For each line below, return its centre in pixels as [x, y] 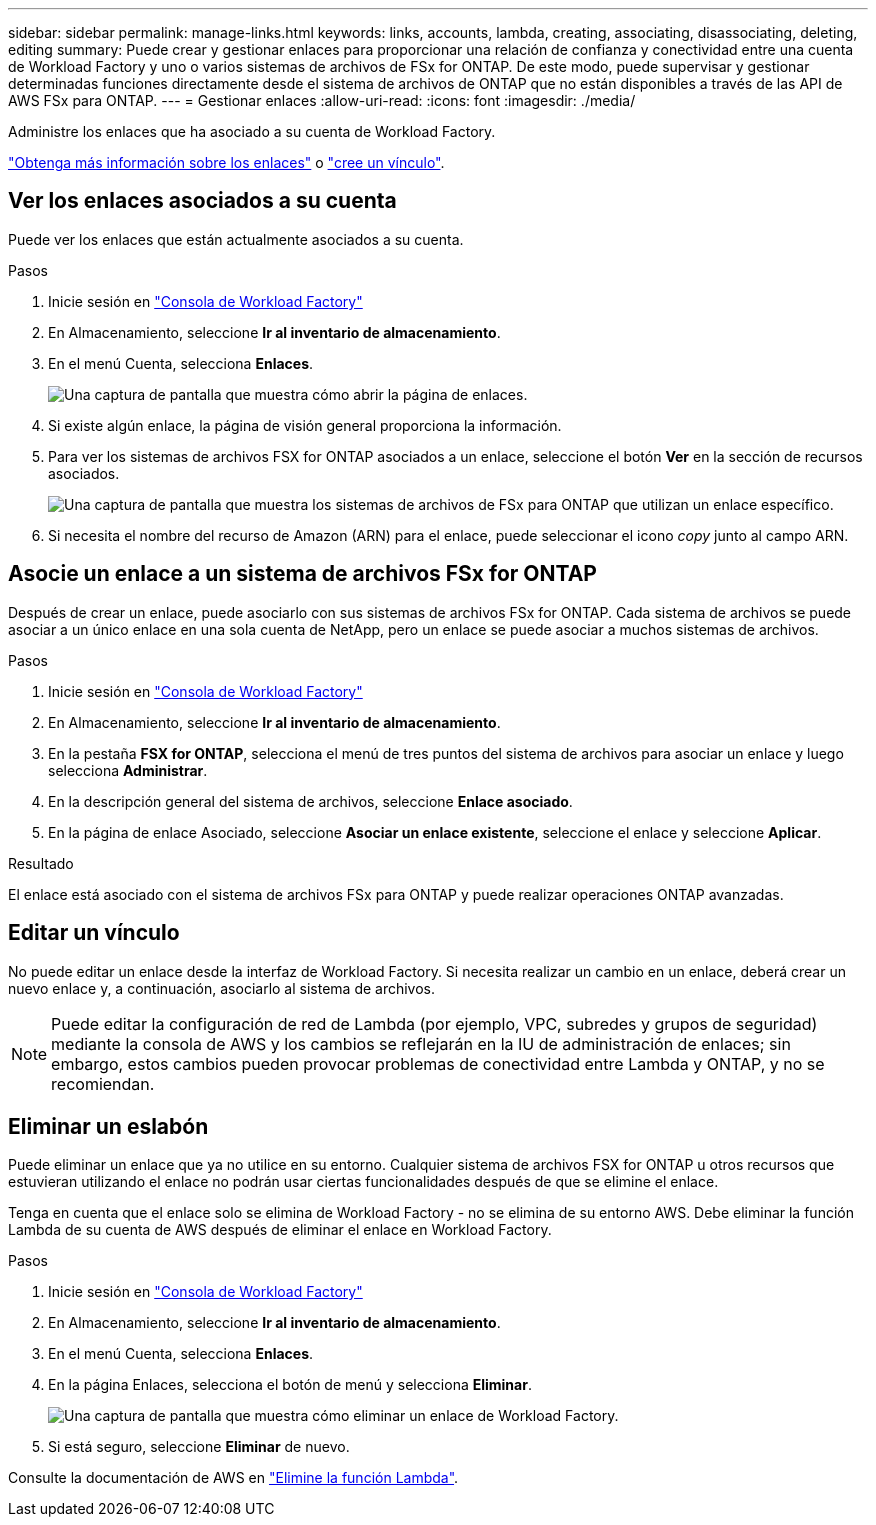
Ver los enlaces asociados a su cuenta [202, 201]
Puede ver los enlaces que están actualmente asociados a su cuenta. [236, 239]
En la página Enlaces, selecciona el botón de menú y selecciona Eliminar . [290, 1385]
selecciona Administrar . [128, 770]
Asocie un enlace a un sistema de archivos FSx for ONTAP [302, 574]
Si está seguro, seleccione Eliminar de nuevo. [199, 1447]
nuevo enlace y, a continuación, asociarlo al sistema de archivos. [222, 988]
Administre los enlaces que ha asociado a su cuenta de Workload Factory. [252, 131]
